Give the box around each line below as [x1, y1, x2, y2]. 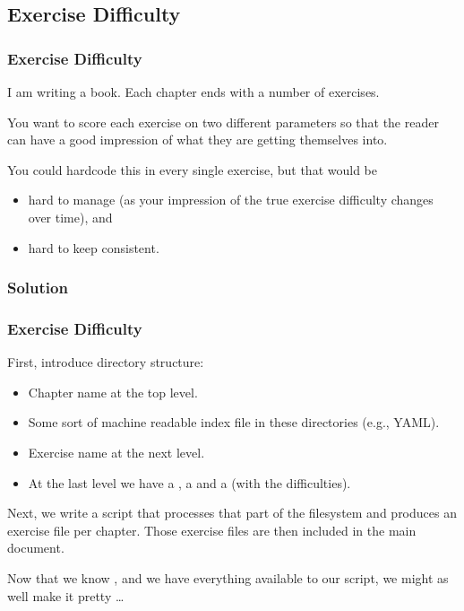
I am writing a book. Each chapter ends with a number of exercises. [7, 83, 380, 100]
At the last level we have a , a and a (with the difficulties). [28, 473, 351, 492]
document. [7, 538, 64, 557]
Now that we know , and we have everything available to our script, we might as [7, 568, 449, 587]
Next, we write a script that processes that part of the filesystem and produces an [7, 503, 457, 522]
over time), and [28, 207, 113, 226]
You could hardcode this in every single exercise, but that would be [7, 160, 377, 179]
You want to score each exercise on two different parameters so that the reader [7, 112, 439, 131]
